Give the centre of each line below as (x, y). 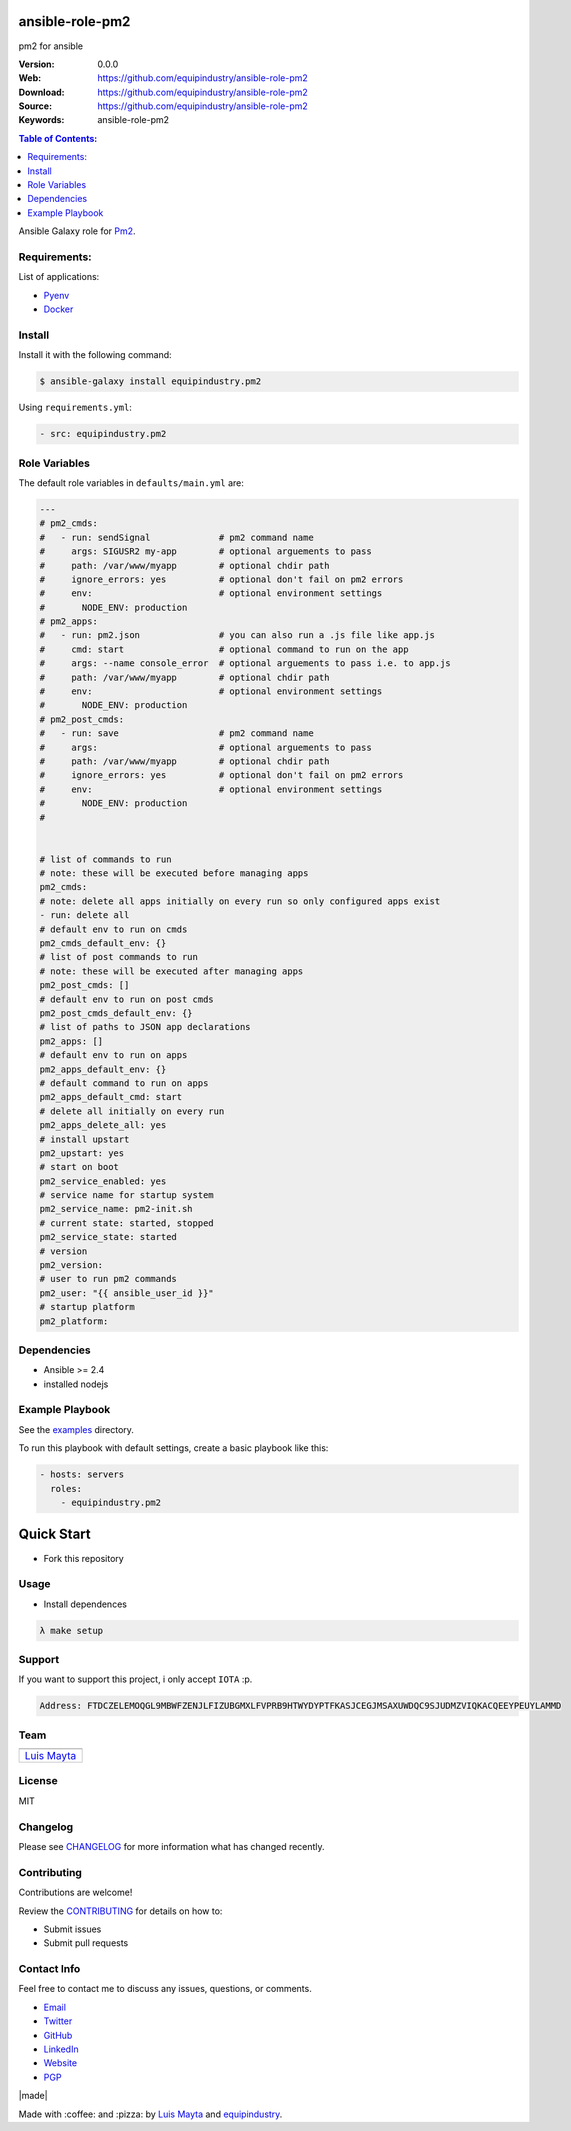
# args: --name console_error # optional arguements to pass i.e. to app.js (245, 663)
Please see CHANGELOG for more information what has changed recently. (171, 1846)
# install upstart (84, 1139)
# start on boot (79, 1167)
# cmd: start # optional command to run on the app (224, 649)
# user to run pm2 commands (108, 1279)
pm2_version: (71, 1265)
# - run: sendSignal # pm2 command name (176, 537)
